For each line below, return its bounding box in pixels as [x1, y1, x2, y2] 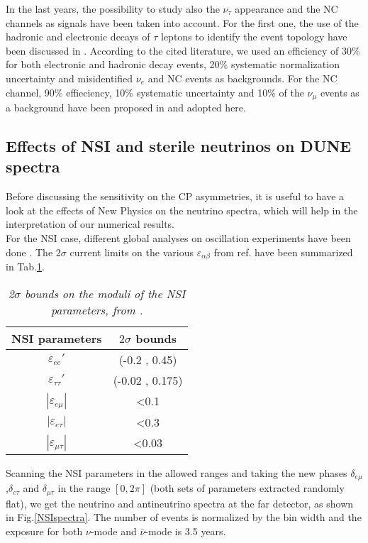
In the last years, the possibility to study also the [6, 1, 220, 16]
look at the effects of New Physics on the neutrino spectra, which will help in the [6, 202, 358, 217]
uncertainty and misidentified [6, 70, 133, 85]
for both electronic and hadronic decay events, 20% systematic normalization [6, 57, 340, 72]
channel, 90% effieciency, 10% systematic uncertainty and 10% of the [6, 84, 304, 99]
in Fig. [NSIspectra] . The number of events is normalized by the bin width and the [6, 510, 362, 525]
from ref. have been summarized [213, 244, 353, 259]
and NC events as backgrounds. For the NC [147, 70, 338, 85]
